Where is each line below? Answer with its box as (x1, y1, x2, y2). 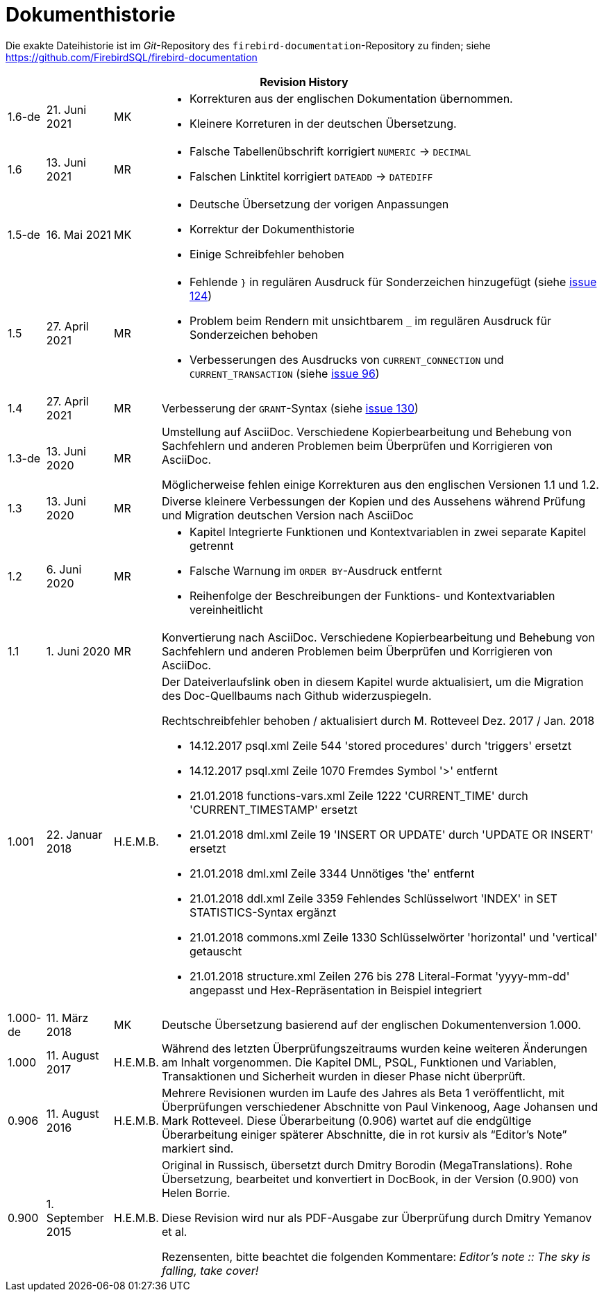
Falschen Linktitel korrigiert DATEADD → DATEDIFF (189, 169, 433, 183)
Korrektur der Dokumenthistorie (189, 221, 355, 236)
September (46, 1210, 104, 1225)
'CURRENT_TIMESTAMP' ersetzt (189, 802, 358, 817)
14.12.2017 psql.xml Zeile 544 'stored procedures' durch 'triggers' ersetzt (189, 738, 571, 753)
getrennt (189, 538, 234, 553)
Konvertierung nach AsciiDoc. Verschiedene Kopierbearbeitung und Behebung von (161, 630, 595, 644)
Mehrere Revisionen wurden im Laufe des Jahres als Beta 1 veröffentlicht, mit (161, 1085, 565, 1100)
